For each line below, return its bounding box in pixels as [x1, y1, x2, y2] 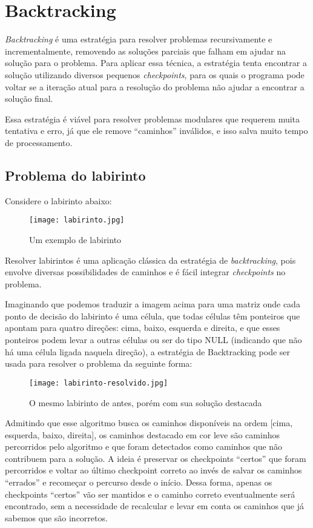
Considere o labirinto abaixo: [5, 194, 112, 207]
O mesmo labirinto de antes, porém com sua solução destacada [29, 396, 262, 409]
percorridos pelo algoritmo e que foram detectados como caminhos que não [5, 440, 283, 453]
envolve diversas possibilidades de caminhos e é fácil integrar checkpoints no [5, 266, 286, 278]
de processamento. [5, 136, 73, 149]
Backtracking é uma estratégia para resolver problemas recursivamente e [5, 33, 272, 45]
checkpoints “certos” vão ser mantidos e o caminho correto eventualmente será [5, 487, 295, 500]
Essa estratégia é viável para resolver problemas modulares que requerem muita [5, 112, 300, 125]
